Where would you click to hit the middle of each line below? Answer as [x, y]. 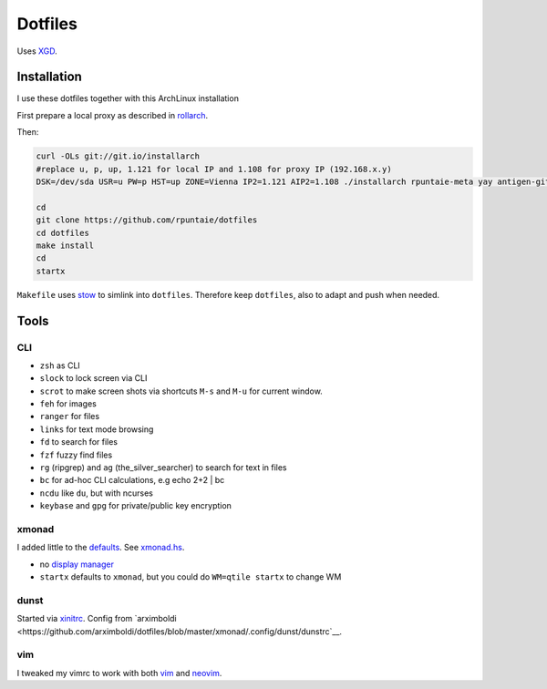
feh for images [68, 404]
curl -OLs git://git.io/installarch [118, 156]
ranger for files [70, 416]
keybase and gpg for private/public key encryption [136, 506]
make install [65, 245]
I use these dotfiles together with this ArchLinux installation [128, 98]
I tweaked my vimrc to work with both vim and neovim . [119, 673]
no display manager [77, 564]
